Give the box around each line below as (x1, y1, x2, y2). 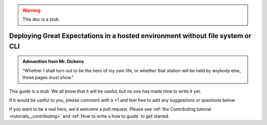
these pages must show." (22, 74, 74, 81)
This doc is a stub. (22, 16, 60, 22)
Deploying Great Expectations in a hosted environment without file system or (9, 32, 252, 40)
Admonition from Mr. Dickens (22, 59, 84, 64)
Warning (22, 7, 41, 13)
